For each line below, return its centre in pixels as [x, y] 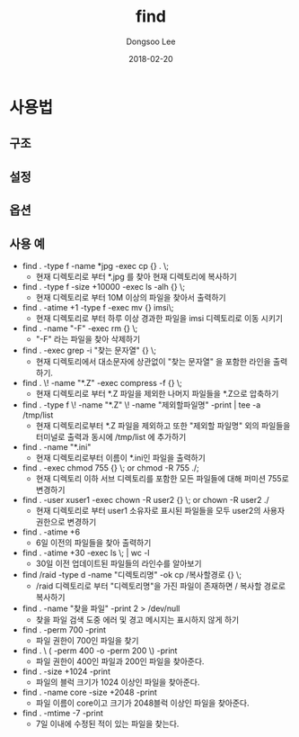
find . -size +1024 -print [66, 671]
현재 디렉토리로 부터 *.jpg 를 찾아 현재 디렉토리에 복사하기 [136, 276]
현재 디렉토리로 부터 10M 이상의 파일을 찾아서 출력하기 [131, 297]
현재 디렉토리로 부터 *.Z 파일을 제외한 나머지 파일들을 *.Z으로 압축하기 [157, 393]
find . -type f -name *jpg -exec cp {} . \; [95, 265]
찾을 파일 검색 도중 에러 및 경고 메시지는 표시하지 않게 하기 [137, 619]
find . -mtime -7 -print [62, 713]
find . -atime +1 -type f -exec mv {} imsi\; [98, 307]
